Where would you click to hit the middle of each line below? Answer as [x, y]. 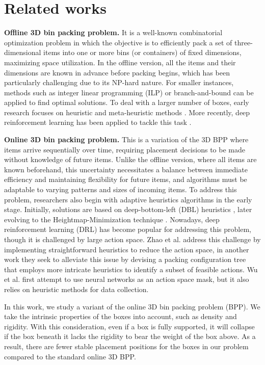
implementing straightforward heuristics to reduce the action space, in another [127, 249]
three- [244, 42]
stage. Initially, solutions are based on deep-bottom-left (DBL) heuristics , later [128, 209]
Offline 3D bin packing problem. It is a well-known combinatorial [113, 32]
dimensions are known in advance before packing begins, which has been [117, 72]
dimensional [23, 52]
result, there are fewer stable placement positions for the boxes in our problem [126, 346]
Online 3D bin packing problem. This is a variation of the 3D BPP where [126, 139]
